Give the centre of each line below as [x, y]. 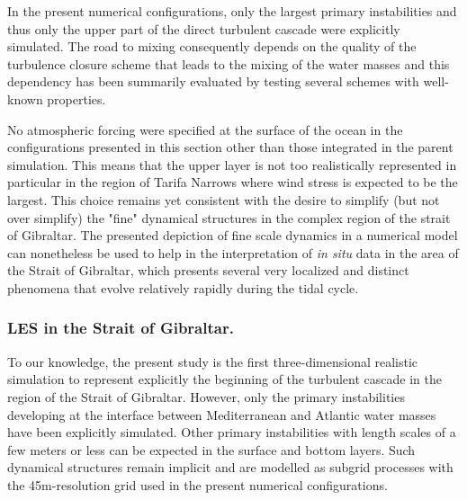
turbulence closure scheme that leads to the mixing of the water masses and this [229, 63]
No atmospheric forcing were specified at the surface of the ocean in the [205, 129]
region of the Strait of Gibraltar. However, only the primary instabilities [206, 396]
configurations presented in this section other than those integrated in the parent [230, 147]
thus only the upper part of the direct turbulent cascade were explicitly [204, 28]
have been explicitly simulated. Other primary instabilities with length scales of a [232, 432]
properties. [76, 98]
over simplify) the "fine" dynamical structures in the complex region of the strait [229, 217]
